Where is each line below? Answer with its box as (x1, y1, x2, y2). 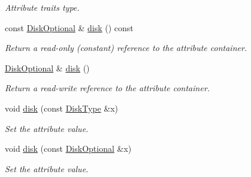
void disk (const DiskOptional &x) (5, 142, 132, 155)
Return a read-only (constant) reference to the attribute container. (5, 41, 247, 54)
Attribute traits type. (5, 1, 80, 13)
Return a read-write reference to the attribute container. (5, 82, 210, 94)
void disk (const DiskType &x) (5, 101, 119, 114)
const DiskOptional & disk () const (5, 21, 134, 34)
